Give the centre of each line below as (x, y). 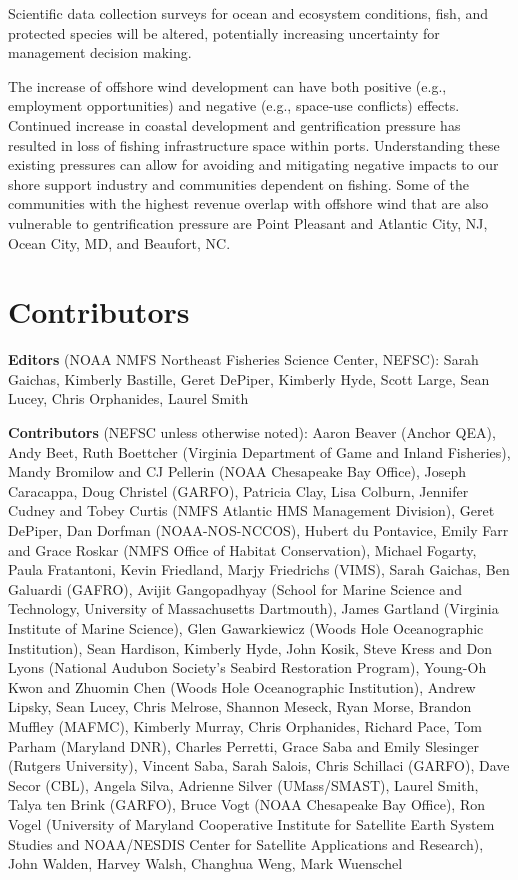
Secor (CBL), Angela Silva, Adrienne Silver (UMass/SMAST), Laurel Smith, (243, 784)
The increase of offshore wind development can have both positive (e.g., (227, 85)
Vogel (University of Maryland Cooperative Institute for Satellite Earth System (251, 823)
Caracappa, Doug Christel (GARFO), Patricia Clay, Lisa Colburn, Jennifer (238, 490)
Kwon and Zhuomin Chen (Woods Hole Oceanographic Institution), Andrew (242, 686)
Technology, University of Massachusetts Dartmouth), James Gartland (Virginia (253, 608)
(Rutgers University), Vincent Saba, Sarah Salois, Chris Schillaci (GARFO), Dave (259, 765)
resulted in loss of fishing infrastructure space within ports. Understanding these (254, 144)
